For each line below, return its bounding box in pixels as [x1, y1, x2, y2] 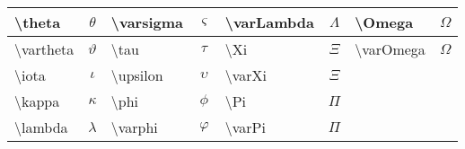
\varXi [224, 65, 267, 85]
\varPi [224, 117, 266, 137]
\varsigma [110, 12, 184, 32]
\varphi [110, 117, 158, 137]
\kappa [14, 91, 60, 111]
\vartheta [14, 39, 75, 59]
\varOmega [355, 39, 426, 59]
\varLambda [224, 12, 314, 32]
